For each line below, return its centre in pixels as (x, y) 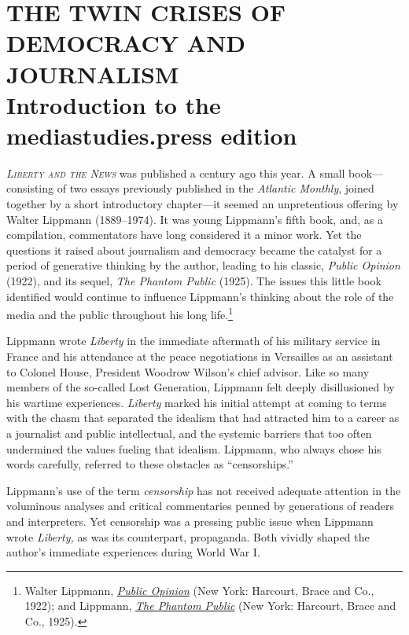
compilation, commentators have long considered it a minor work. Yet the (184, 235)
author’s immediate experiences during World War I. (133, 552)
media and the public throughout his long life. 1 (120, 313)
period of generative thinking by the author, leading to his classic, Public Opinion (203, 265)
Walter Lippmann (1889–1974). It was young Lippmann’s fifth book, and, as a (195, 219)
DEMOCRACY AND (126, 43)
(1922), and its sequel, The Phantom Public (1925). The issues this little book (194, 281)
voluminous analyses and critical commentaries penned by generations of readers (200, 506)
